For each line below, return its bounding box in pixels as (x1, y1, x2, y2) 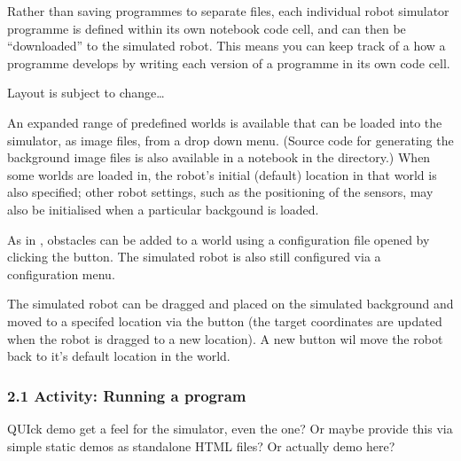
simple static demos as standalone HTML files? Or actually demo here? (7, 436, 395, 455)
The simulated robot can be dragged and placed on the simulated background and (7, 294, 454, 313)
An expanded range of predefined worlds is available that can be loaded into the (7, 113, 442, 131)
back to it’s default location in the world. (7, 347, 230, 365)
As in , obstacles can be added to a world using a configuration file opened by (7, 230, 430, 248)
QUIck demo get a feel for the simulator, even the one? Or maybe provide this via (7, 418, 453, 437)
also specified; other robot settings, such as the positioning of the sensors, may (7, 183, 434, 201)
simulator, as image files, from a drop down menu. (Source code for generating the (7, 130, 454, 149)
